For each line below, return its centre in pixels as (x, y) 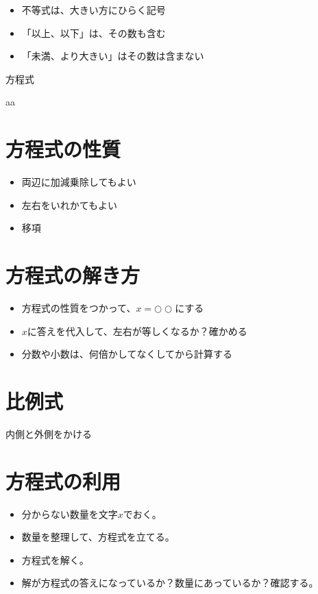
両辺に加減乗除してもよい (79, 182)
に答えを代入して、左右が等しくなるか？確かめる (137, 331)
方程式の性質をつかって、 (79, 308)
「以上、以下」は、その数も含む (94, 33)
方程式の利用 (63, 481)
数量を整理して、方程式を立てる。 (98, 537)
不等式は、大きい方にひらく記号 (94, 10)
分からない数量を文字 (70, 513)
